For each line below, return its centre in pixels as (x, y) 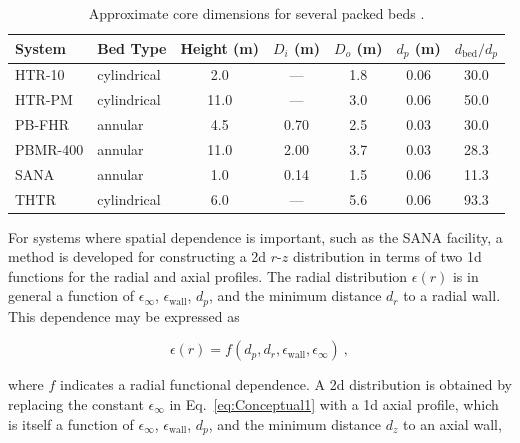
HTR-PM (44, 99)
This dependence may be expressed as (124, 315)
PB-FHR (42, 123)
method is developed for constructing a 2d (137, 256)
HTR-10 (40, 74)
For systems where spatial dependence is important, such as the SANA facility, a (255, 236)
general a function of (71, 295)
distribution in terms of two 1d (387, 256)
